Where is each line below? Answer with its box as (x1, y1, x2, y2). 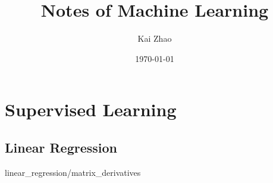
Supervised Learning (5, 97, 177, 122)
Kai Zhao (137, 32, 172, 45)
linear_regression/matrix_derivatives (5, 166, 141, 178)
